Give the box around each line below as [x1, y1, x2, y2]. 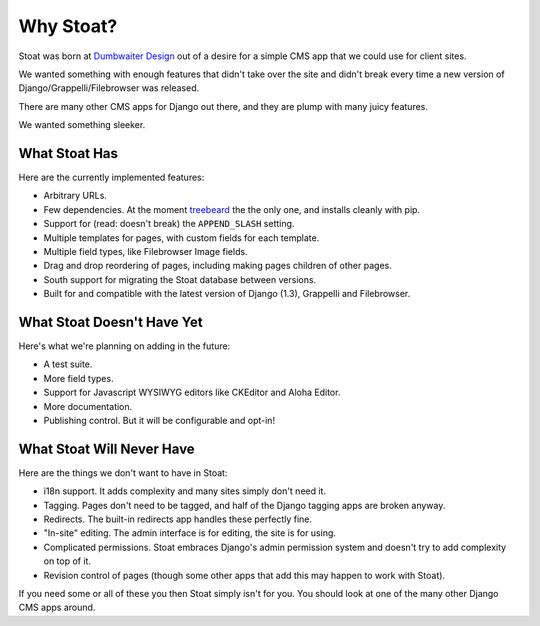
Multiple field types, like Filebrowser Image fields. [43, 245, 249, 257]
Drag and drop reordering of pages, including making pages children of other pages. [43, 260, 392, 272]
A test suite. [43, 358, 93, 370]
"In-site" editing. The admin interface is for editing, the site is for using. [43, 527, 337, 539]
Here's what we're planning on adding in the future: [18, 340, 231, 352]
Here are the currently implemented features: [18, 171, 205, 184]
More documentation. [43, 400, 133, 412]
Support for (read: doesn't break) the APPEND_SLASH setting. [43, 218, 295, 230]
